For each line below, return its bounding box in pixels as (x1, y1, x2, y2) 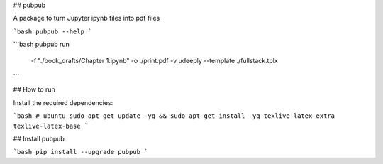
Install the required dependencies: (13, 98, 113, 106)
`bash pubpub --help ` (13, 27, 92, 35)
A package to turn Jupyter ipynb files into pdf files (13, 14, 160, 23)
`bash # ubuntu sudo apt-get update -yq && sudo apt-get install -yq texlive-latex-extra (13, 112, 335, 120)
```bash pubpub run (13, 40, 70, 49)
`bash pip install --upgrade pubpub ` (13, 148, 148, 156)
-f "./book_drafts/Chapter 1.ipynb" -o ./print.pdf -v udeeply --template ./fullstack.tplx (30, 56, 278, 65)
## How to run (13, 85, 56, 94)
